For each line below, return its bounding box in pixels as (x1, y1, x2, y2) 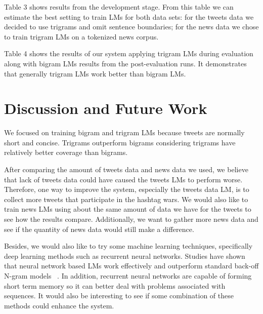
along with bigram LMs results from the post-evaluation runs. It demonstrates (4, 58, 247, 68)
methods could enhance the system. (4, 300, 114, 310)
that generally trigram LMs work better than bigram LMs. (4, 68, 186, 78)
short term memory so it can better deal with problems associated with (4, 280, 226, 291)
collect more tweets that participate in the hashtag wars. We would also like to (4, 193, 248, 204)
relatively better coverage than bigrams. (4, 147, 128, 158)
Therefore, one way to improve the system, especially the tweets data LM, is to (4, 184, 249, 194)
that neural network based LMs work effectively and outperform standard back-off (4, 260, 259, 271)
